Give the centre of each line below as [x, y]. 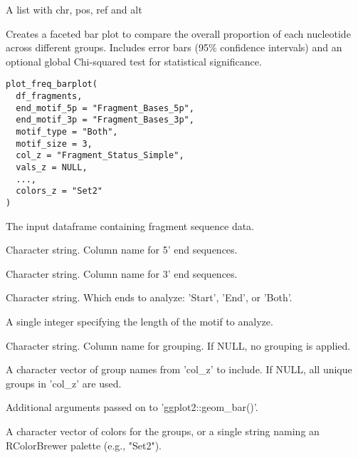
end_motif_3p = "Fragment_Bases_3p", [105, 120]
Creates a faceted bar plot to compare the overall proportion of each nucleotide [178, 33]
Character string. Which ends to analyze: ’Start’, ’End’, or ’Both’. [149, 297]
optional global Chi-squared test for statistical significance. [134, 61]
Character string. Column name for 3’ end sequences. [122, 273]
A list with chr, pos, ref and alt [74, 9]
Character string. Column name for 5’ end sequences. [122, 250]
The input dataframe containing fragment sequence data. [130, 225]
